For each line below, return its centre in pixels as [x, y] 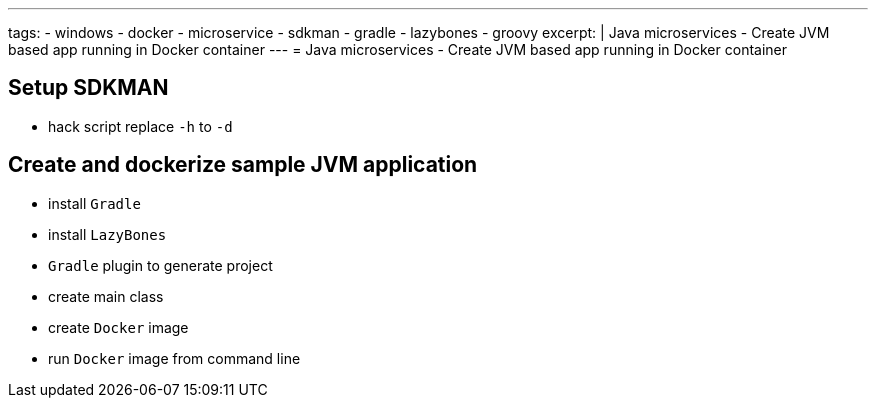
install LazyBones [107, 234]
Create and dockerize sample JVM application [243, 165]
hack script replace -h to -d [140, 126]
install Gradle [94, 203]
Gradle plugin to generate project [160, 265]
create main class [106, 296]
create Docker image [118, 327]
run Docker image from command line [174, 358]
